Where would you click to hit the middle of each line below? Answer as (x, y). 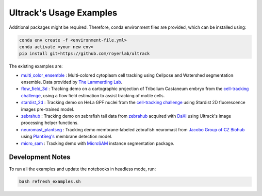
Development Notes (40, 157)
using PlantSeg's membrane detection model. (67, 137)
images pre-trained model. (48, 109)
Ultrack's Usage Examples (63, 13)
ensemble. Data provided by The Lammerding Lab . (72, 82)
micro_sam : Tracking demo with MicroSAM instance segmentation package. (98, 143)
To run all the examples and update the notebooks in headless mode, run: (82, 169)
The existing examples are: (36, 66)
